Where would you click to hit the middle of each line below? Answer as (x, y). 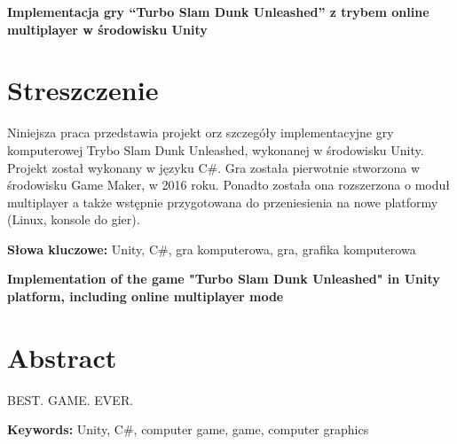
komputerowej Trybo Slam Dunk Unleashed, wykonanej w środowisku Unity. (216, 149)
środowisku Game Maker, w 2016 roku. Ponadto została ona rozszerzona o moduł (229, 185)
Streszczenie (83, 90)
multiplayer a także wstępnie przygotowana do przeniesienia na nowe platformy (223, 202)
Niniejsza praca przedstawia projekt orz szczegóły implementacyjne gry (201, 132)
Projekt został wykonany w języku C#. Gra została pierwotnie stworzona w (214, 167)
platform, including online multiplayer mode (146, 296)
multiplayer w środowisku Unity (107, 29)
